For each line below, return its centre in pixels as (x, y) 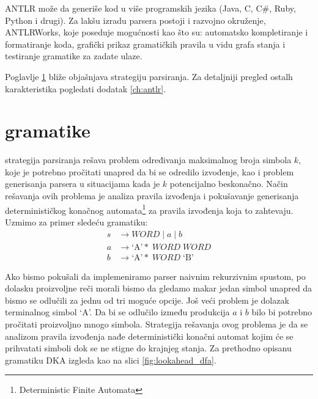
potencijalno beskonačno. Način (229, 184)
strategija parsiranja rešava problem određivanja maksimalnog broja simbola (148, 160)
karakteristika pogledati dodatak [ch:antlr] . (86, 88)
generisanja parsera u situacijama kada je (83, 184)
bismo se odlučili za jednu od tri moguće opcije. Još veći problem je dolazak (147, 300)
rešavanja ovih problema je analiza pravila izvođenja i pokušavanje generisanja (152, 196)
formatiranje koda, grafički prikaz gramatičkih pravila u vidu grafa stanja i (145, 44)
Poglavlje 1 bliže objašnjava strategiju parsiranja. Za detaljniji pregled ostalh (149, 76)
